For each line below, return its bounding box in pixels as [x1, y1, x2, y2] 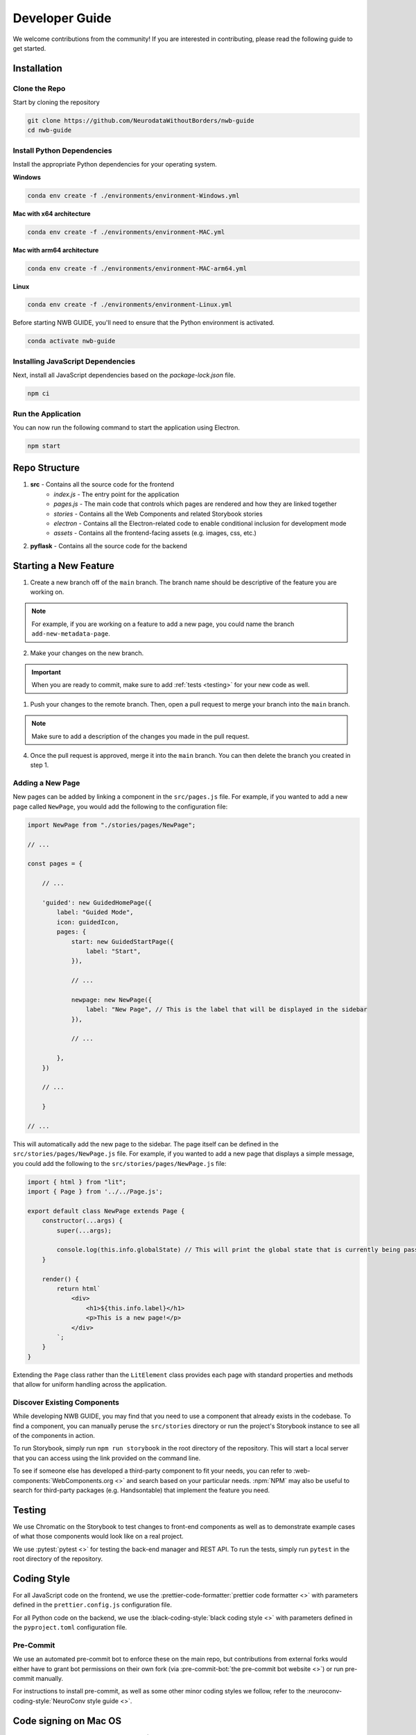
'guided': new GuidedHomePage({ [42, 899, 153, 906]
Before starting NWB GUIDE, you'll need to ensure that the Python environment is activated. [12, 319, 275, 327]
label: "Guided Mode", [56, 908, 135, 916]
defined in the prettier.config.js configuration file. [12, 1600, 173, 1609]
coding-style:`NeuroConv [12, 1697, 86, 1705]
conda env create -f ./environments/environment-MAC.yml [27, 228, 225, 236]
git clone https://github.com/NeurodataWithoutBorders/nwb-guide [27, 117, 254, 125]
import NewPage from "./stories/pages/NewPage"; [27, 821, 196, 829]
